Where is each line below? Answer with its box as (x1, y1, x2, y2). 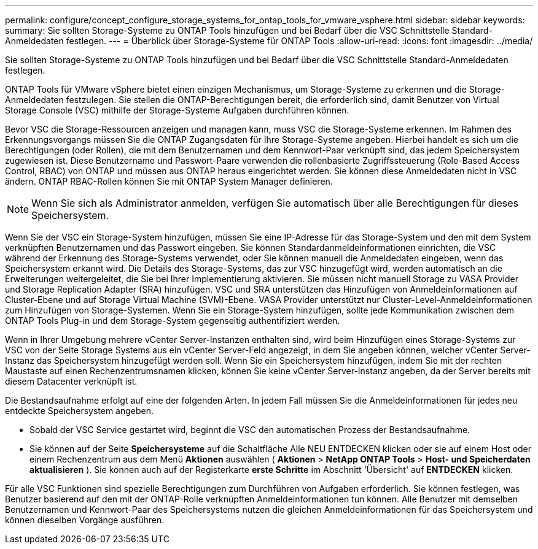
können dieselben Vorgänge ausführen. (5, 515, 165, 525)
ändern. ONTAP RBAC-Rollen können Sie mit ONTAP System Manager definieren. (5, 176, 333, 186)
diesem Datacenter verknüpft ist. (5, 376, 138, 386)
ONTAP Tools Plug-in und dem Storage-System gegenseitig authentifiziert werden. (5, 315, 340, 326)
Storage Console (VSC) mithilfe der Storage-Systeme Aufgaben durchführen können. (5, 105, 349, 115)
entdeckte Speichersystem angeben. (5, 405, 154, 416)
